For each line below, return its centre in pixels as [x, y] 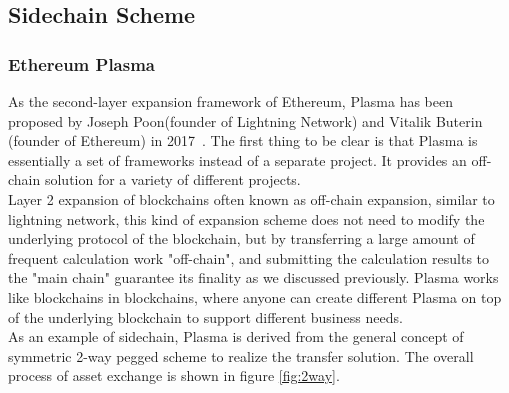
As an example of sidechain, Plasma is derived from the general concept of [236, 336]
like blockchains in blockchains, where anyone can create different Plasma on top [255, 296]
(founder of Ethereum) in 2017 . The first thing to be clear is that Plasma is [243, 140]
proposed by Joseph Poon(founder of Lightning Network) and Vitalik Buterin [245, 120]
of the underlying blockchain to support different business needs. [205, 316]
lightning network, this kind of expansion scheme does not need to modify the [246, 218]
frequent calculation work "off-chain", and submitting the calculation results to [249, 257]
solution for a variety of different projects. [172, 179]
